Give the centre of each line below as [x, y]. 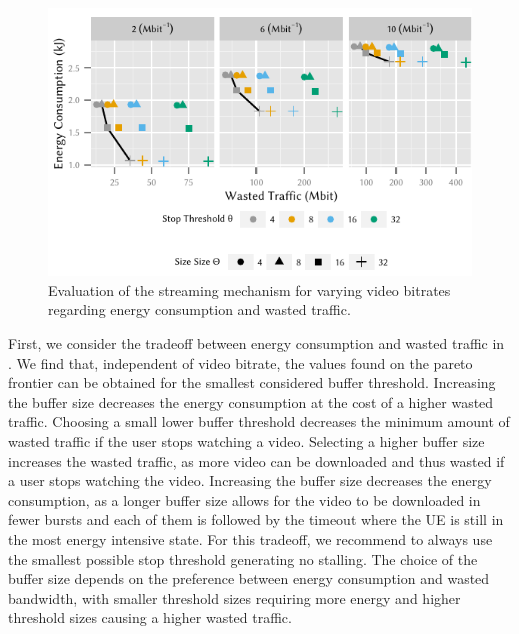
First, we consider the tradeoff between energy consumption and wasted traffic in [256, 343]
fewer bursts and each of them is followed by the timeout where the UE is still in [256, 519]
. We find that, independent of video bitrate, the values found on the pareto [240, 362]
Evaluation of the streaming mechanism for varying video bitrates [249, 289]
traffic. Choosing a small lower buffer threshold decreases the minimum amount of [259, 421]
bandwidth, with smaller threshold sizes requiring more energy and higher [234, 597]
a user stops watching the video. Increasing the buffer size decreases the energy [250, 480]
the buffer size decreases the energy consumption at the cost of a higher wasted [251, 401]
